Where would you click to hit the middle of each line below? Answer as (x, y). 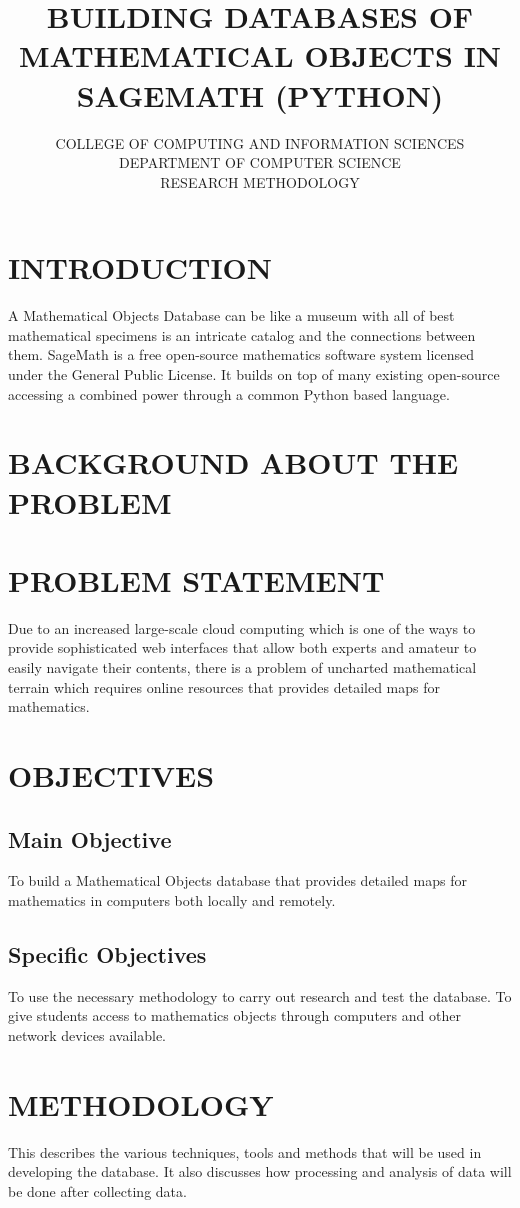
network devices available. (87, 1035)
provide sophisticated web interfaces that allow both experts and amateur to (242, 647)
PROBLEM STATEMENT (196, 579)
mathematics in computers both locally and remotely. (172, 900)
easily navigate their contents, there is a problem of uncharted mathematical (242, 667)
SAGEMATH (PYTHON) (260, 94)
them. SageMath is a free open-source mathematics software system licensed (241, 354)
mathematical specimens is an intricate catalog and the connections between (242, 334)
